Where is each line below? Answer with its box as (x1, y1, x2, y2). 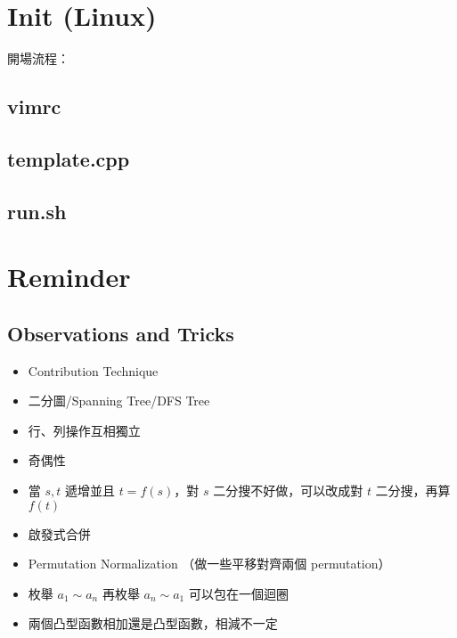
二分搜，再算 (375, 481, 451, 500)
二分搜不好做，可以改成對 (213, 481, 363, 500)
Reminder (7, 258, 131, 295)
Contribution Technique (28, 361, 159, 380)
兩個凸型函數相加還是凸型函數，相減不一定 (28, 614, 278, 633)
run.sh (7, 197, 67, 225)
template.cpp (7, 144, 130, 172)
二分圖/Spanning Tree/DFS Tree (28, 391, 210, 410)
